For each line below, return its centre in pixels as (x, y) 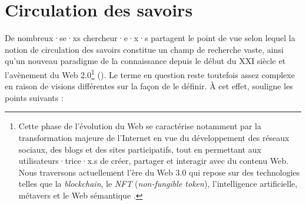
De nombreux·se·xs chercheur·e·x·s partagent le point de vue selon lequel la (150, 38)
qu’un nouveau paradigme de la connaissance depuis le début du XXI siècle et (145, 61)
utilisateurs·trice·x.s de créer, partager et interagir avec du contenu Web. (154, 161)
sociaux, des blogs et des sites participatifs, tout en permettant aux (140, 149)
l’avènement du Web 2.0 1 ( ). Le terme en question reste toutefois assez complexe (150, 73)
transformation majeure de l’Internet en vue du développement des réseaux (154, 137)
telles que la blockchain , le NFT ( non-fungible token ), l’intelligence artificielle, (158, 184)
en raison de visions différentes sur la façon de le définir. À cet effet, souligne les (149, 86)
